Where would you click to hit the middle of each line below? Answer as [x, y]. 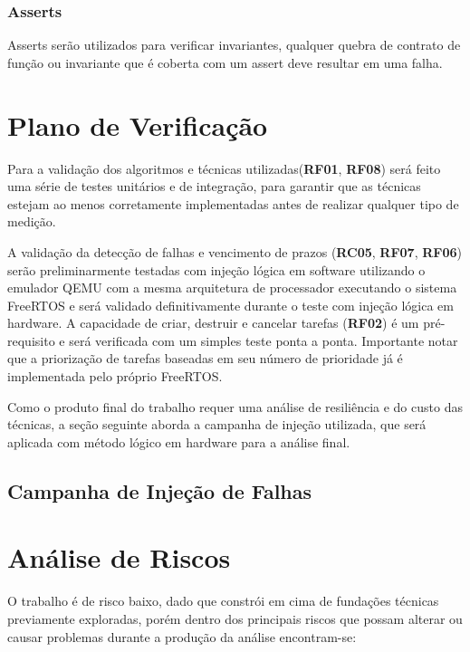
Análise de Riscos [119, 557]
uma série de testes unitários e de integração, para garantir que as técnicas [214, 186]
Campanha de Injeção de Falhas [160, 490]
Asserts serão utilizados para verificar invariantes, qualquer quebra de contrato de [234, 45]
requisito [31, 340]
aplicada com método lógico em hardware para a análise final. [179, 441]
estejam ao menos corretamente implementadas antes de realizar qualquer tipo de [233, 203]
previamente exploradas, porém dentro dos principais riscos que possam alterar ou [235, 618]
